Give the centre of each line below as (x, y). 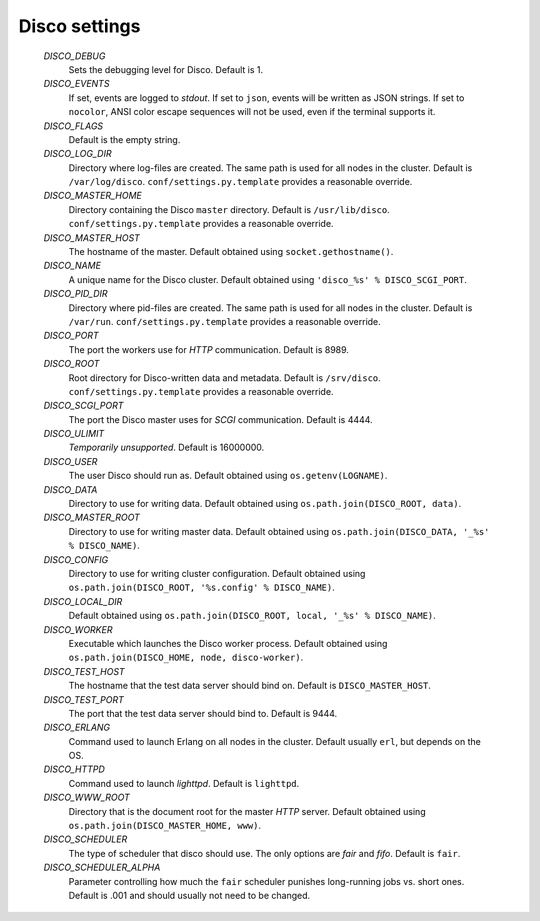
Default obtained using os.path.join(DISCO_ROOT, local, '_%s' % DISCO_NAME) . (252, 616)
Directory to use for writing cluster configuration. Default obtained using (217, 573)
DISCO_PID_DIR (76, 294)
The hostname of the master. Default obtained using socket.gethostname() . (231, 252)
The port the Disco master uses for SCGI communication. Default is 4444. (221, 419)
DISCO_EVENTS (76, 84)
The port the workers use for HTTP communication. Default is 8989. (209, 349)
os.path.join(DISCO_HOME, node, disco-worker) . (186, 657)
